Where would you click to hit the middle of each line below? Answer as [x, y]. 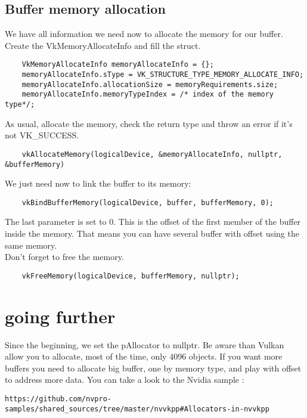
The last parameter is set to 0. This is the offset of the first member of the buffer [153, 222]
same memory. [31, 245]
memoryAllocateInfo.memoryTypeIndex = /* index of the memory [148, 95]
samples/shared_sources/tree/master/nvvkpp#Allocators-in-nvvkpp [137, 409]
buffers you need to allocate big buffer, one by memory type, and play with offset [153, 368]
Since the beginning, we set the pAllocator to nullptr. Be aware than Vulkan [145, 344]
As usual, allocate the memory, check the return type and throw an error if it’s [149, 123]
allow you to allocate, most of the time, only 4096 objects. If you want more [144, 356]
